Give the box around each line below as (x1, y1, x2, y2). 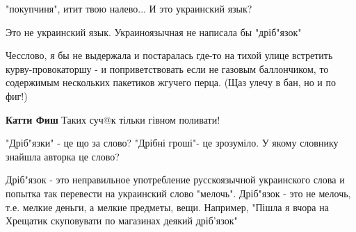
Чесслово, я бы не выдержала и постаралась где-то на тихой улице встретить (6, 48, 333, 63)
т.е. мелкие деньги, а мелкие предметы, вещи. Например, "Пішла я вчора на (6, 199, 329, 214)
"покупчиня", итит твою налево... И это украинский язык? (6, 1, 252, 15)
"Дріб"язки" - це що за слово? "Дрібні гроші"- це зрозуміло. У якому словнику (6, 135, 339, 150)
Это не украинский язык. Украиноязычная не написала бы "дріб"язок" (6, 24, 302, 39)
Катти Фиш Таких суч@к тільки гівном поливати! (6, 112, 220, 126)
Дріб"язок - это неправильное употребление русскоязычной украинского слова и (6, 172, 345, 187)
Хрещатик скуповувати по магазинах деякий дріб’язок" (6, 213, 238, 228)
